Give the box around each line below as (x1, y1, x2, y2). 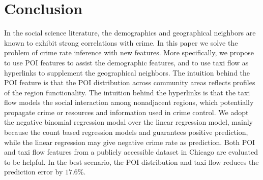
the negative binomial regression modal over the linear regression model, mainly (4, 117, 253, 127)
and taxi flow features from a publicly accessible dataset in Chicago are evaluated (4, 147, 258, 157)
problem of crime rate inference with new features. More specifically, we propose (4, 47, 254, 58)
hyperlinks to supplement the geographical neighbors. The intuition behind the (4, 67, 250, 78)
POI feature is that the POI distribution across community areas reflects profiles (4, 77, 255, 88)
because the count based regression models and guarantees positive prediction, (4, 127, 248, 137)
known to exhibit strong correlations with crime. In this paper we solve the (4, 37, 238, 48)
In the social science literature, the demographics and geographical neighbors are (4, 27, 256, 38)
